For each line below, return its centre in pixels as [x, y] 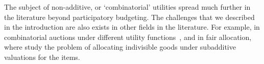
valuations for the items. [42, 57]
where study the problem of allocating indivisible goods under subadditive [120, 47]
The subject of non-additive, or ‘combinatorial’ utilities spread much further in [127, 7]
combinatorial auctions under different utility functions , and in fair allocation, [128, 37]
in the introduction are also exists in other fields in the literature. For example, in [132, 27]
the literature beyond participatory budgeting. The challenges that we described [129, 17]
